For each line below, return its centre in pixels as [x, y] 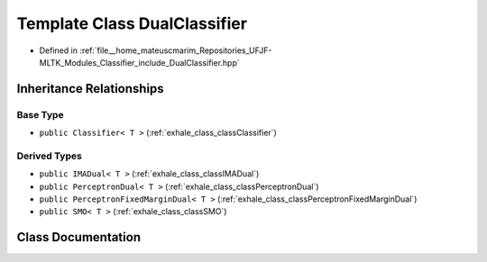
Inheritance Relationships [90, 89]
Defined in [59, 50]
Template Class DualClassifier [132, 23]
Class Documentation [79, 237]
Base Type [40, 114]
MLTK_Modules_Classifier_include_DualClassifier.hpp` [139, 62]
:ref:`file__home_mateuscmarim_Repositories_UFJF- [176, 50]
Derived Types [50, 156]
